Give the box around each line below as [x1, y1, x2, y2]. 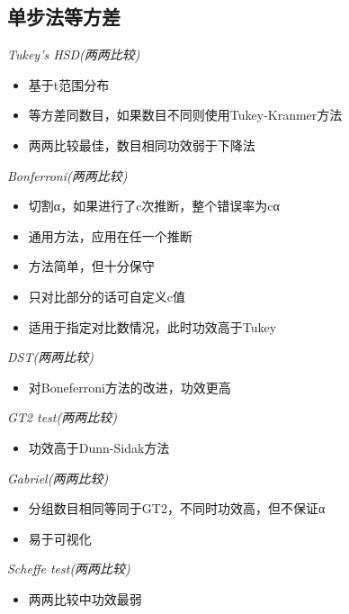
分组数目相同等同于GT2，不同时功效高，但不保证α [28, 499, 326, 518]
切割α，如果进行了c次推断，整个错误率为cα [28, 196, 280, 215]
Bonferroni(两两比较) [7, 166, 128, 185]
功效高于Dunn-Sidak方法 [28, 438, 170, 456]
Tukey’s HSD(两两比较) [7, 45, 140, 64]
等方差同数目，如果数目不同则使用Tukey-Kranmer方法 [28, 105, 343, 124]
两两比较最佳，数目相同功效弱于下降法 [28, 135, 255, 154]
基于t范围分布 [28, 75, 110, 94]
